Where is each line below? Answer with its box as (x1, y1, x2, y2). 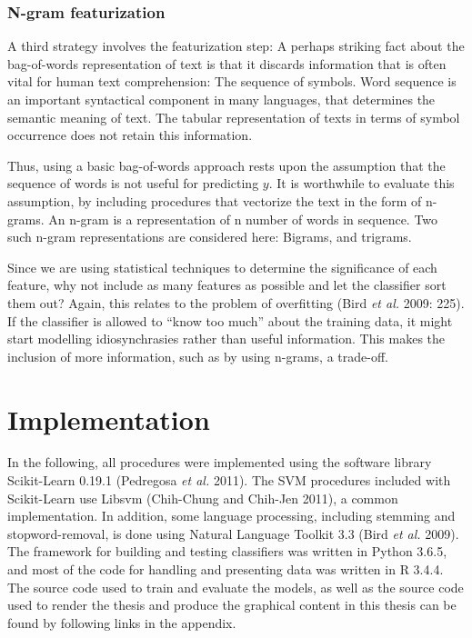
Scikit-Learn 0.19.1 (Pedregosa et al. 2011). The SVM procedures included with (7, 471, 451, 490)
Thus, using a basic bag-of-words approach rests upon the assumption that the (7, 155, 446, 174)
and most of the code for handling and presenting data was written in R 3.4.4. (7, 560, 444, 578)
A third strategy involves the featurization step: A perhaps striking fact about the (7, 36, 465, 55)
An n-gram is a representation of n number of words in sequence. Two (48, 209, 438, 228)
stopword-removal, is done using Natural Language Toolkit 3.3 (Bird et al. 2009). (7, 523, 459, 543)
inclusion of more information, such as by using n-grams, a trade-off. (7, 346, 388, 365)
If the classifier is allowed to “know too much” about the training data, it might (7, 311, 453, 330)
